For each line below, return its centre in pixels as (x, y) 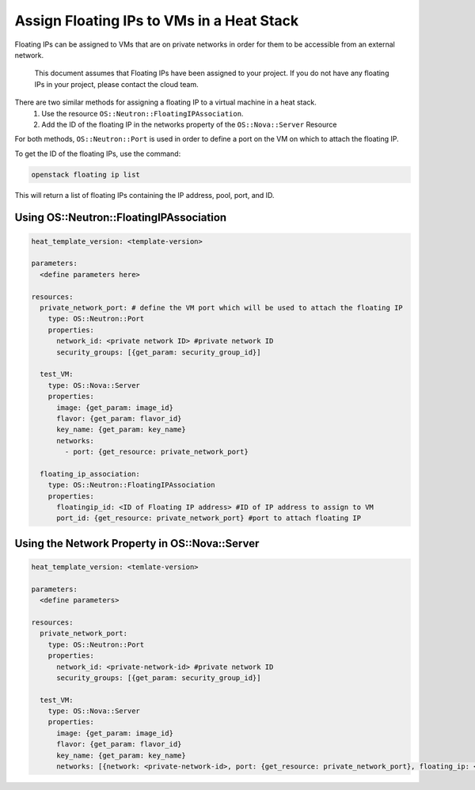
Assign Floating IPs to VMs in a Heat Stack (157, 21)
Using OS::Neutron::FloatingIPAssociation (121, 218)
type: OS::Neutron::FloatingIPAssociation (131, 485)
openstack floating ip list (85, 175)
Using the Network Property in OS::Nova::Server (137, 543)
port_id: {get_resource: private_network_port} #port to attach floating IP (209, 518)
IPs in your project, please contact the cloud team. (116, 84)
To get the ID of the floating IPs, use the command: (98, 154)
